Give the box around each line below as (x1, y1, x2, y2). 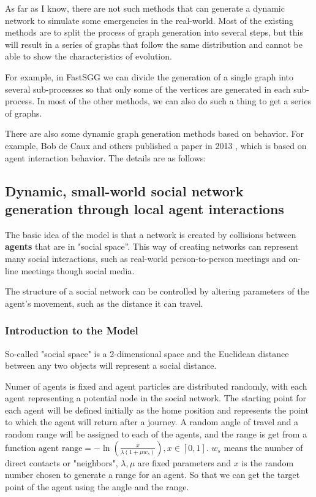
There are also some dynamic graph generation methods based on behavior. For (5, 127, 304, 140)
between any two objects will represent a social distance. (5, 359, 217, 372)
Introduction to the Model (5, 323, 138, 338)
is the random (241, 456, 294, 469)
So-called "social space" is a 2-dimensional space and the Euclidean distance (5, 347, 289, 360)
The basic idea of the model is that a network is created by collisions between (5, 228, 296, 241)
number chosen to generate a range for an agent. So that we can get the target (5, 468, 300, 481)
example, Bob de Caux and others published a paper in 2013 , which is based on (5, 139, 307, 152)
